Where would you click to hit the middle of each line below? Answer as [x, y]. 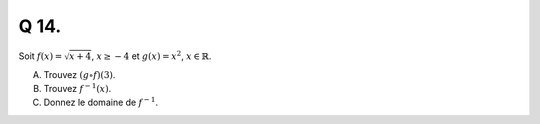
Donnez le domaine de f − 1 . [101, 102]
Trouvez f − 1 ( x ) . [77, 88]
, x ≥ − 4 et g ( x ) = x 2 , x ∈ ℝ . [151, 55]
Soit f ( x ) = [40, 56]
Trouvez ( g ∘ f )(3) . [79, 74]
